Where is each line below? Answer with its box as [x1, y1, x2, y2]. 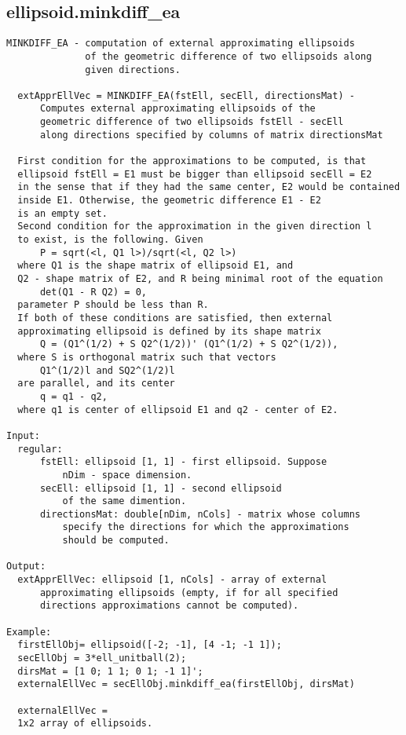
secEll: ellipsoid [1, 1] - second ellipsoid [39, 482, 282, 494]
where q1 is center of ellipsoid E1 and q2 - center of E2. [17, 404, 338, 415]
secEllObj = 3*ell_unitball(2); [17, 653, 187, 664]
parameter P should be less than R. [17, 299, 209, 311]
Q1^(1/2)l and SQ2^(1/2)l [39, 364, 175, 376]
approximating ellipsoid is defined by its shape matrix [17, 325, 321, 337]
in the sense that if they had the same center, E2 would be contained [17, 181, 401, 193]
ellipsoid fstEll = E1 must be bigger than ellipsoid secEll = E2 [17, 168, 372, 180]
